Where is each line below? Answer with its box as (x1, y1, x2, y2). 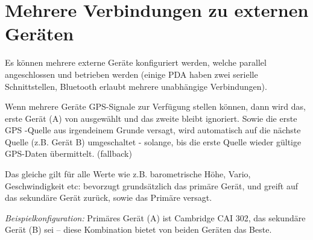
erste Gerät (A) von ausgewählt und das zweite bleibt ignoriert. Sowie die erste (5, 112, 297, 124)
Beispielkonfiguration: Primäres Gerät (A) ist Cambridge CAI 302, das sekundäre (5, 211, 306, 224)
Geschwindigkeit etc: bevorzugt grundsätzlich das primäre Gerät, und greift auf (5, 179, 299, 192)
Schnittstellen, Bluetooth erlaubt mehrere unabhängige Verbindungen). (5, 80, 267, 92)
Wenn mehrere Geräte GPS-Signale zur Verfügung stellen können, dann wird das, (5, 100, 306, 113)
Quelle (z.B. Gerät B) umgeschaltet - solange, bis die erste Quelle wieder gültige (5, 135, 302, 148)
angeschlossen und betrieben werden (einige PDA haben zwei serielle (5, 68, 258, 80)
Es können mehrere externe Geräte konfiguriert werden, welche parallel (5, 56, 267, 69)
